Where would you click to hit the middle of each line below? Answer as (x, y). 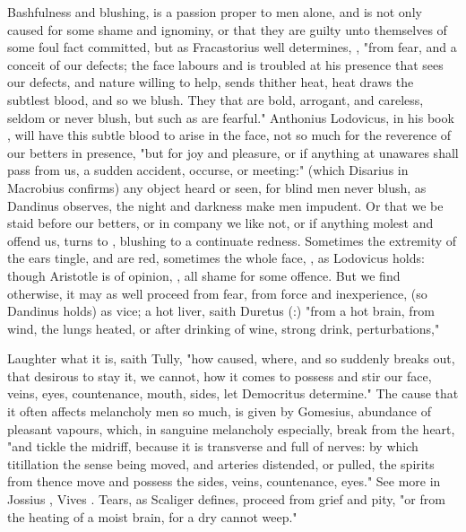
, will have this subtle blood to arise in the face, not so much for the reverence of (229, 135)
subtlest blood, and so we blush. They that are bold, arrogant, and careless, (216, 99)
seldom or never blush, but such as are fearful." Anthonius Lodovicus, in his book (231, 117)
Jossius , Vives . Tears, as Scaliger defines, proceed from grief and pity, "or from (226, 499)
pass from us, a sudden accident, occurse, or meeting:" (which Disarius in (208, 170)
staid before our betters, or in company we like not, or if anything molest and (220, 223)
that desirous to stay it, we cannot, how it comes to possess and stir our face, (220, 375)
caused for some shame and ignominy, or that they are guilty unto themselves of (227, 29)
